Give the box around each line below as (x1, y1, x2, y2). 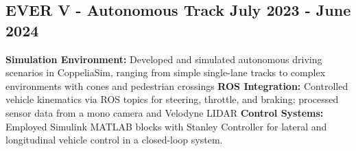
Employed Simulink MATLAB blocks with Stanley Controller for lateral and (5, 119, 327, 133)
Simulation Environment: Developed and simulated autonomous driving (5, 51, 322, 66)
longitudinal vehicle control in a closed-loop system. (5, 132, 223, 147)
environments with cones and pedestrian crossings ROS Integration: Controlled (5, 78, 348, 93)
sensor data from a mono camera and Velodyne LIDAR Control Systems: (5, 105, 324, 119)
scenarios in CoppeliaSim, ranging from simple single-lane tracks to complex (5, 65, 326, 80)
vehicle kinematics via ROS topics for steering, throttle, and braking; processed (5, 92, 339, 106)
